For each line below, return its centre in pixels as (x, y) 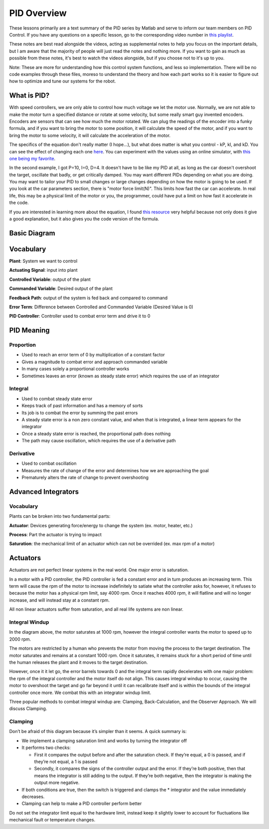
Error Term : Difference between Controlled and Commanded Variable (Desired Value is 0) (101, 307)
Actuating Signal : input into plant (43, 270)
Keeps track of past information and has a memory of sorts (82, 406)
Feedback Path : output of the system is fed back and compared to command (88, 298)
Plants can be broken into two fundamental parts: (60, 516)
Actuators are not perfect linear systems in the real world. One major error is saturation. (99, 570)
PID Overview (38, 13)
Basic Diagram (32, 233)
